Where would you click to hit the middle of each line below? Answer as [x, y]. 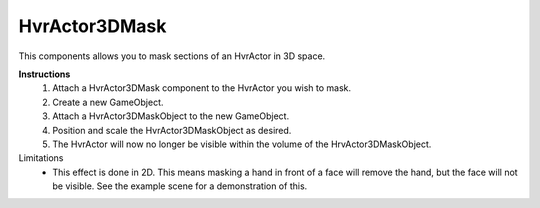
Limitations [41, 158]
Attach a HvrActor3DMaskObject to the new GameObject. [171, 116]
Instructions [44, 74]
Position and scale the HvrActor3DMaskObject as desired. [172, 130]
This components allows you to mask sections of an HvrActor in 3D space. [172, 56]
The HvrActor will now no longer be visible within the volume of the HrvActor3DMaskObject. [242, 144]
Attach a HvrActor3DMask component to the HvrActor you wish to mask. [202, 88]
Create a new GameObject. [108, 102]
